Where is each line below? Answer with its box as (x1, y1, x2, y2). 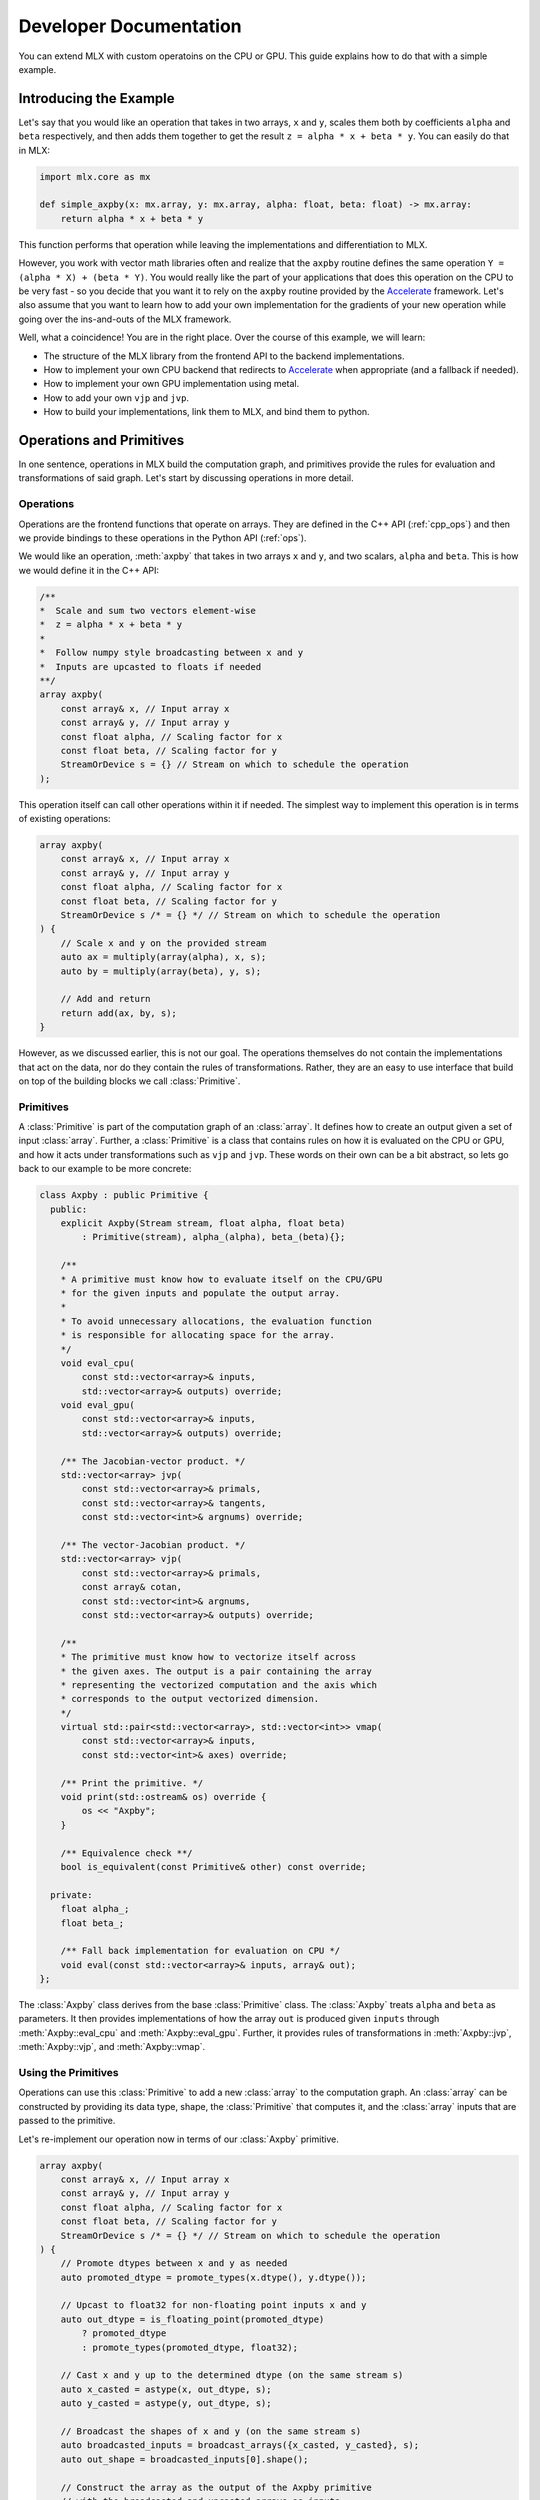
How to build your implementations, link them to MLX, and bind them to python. (43, 406, 370, 418)
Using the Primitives (18, 2066, 119, 2080)
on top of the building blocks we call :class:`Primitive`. (18, 1075, 241, 1087)
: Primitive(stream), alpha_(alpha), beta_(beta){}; (81, 1231, 346, 1243)
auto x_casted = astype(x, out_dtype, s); (60, 2383, 272, 2395)
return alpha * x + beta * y (60, 213, 204, 224)
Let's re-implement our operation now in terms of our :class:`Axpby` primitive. (18, 2133, 339, 2145)
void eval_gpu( (60, 1400, 135, 1411)
